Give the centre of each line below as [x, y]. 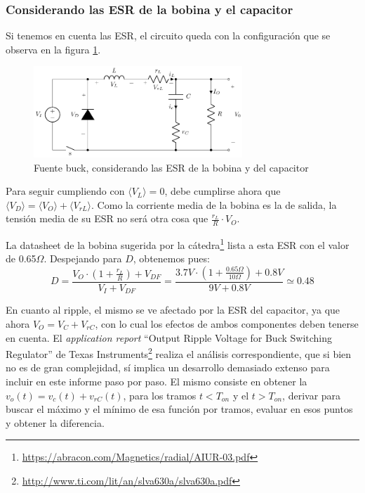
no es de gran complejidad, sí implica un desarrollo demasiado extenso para [168, 367]
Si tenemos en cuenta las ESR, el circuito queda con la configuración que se [168, 36]
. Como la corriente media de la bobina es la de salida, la [214, 204]
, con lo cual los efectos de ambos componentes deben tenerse [227, 324]
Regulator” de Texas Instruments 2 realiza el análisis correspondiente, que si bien [179, 353]
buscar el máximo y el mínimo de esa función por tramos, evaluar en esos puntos [179, 409]
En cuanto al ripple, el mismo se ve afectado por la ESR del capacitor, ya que [173, 310]
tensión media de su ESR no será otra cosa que [107, 218]
